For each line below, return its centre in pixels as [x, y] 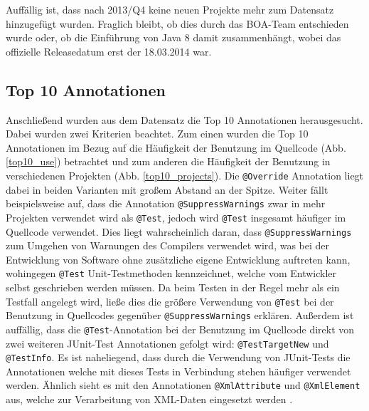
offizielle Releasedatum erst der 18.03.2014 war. [109, 51]
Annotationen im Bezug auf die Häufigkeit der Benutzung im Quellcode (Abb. [176, 147]
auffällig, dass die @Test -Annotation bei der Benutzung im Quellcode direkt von [180, 329]
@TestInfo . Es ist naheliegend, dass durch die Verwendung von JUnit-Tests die [178, 357]
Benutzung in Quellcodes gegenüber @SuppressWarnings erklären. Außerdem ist [180, 315]
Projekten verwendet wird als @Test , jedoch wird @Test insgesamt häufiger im [176, 217]
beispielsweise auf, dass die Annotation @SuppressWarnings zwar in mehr [166, 203]
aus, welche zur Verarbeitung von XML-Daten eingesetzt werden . [149, 399]
